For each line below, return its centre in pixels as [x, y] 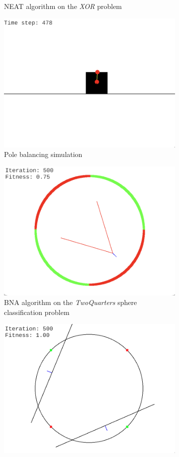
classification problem [37, 312]
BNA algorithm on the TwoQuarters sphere [71, 302]
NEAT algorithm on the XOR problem [63, 6]
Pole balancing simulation [43, 154]
